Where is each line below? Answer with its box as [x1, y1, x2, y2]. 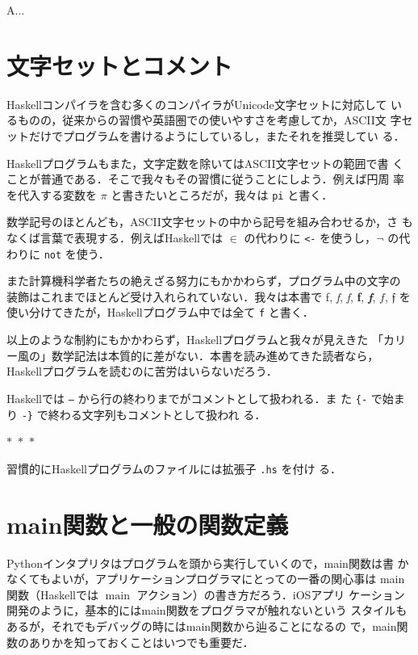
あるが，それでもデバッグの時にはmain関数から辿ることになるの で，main [6, 617, 397, 634]
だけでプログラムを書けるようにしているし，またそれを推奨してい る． [28, 127, 405, 144]
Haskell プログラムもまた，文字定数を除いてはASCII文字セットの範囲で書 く [6, 154, 404, 171]
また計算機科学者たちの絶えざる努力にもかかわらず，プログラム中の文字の [6, 272, 401, 289]
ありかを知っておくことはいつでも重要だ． [28, 633, 254, 650]
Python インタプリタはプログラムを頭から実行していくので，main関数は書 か [6, 554, 409, 571]
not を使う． [44, 245, 110, 262]
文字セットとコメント [6, 48, 233, 82]
